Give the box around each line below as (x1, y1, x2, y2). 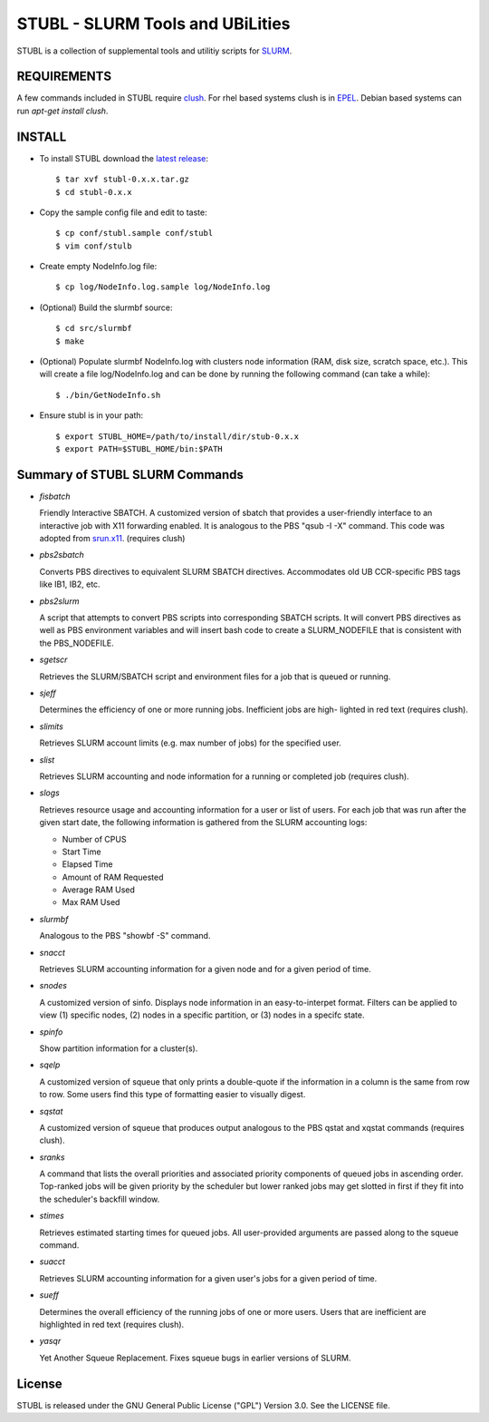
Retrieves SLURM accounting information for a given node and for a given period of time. (39, 964, 371, 975)
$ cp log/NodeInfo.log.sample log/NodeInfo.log (55, 282, 271, 292)
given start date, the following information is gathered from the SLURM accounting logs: (39, 817, 368, 828)
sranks (39, 1152, 65, 1163)
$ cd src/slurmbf (55, 323, 132, 334)
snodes (39, 980, 68, 991)
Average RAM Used (62, 884, 136, 895)
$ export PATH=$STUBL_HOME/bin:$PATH (55, 444, 224, 453)
